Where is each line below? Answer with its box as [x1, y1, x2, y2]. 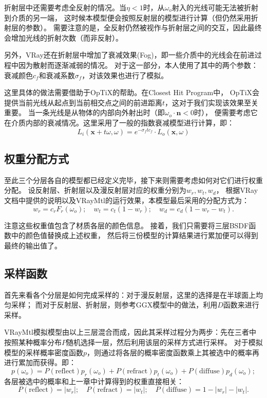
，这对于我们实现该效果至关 [165, 97, 259, 107]
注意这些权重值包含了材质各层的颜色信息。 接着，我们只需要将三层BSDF [4, 220, 249, 230]
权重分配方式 [4, 151, 69, 166]
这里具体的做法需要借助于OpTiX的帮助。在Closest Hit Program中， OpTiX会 [4, 87, 260, 98]
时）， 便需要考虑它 [194, 107, 258, 118]
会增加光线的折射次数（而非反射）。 [4, 32, 123, 43]
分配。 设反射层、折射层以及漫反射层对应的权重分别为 [4, 185, 186, 195]
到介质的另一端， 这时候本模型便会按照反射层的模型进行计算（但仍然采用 [4, 12, 251, 23]
